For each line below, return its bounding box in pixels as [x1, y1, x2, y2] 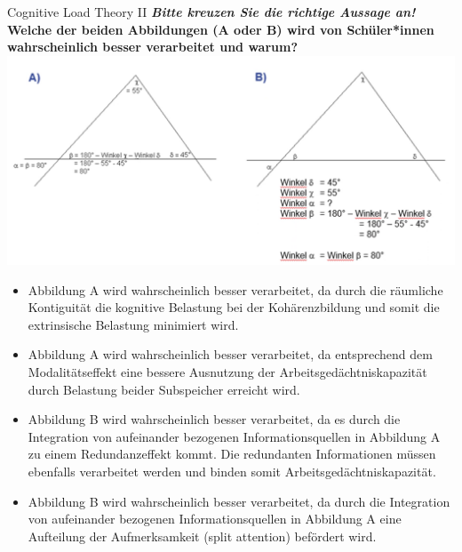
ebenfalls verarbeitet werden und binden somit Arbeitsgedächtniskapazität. [28, 461, 436, 480]
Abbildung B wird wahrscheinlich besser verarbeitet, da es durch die [28, 410, 401, 428]
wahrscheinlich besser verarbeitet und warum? [7, 37, 299, 56]
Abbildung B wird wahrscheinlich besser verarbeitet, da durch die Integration [28, 492, 450, 510]
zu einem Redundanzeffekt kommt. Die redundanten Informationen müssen [28, 444, 436, 463]
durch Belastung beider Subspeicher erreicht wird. [28, 380, 300, 398]
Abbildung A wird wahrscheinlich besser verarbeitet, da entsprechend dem [28, 345, 433, 364]
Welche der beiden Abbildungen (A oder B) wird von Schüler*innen [7, 20, 434, 38]
